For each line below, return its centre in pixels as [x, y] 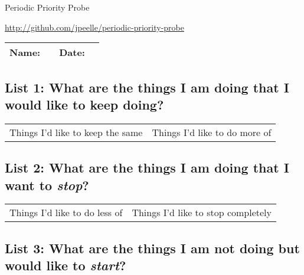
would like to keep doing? [84, 104]
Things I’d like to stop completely [202, 213]
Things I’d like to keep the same [76, 132]
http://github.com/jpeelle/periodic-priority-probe [94, 27]
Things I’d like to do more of [212, 132]
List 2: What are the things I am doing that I [147, 168]
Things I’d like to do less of [66, 213]
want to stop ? [47, 185]
